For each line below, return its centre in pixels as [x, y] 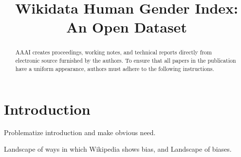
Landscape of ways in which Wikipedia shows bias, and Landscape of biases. [118, 148]
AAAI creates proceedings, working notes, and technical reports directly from [113, 52]
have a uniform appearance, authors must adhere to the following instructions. [115, 68]
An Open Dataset [127, 27]
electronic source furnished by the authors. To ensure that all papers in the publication [126, 61]
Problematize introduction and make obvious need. [80, 132]
